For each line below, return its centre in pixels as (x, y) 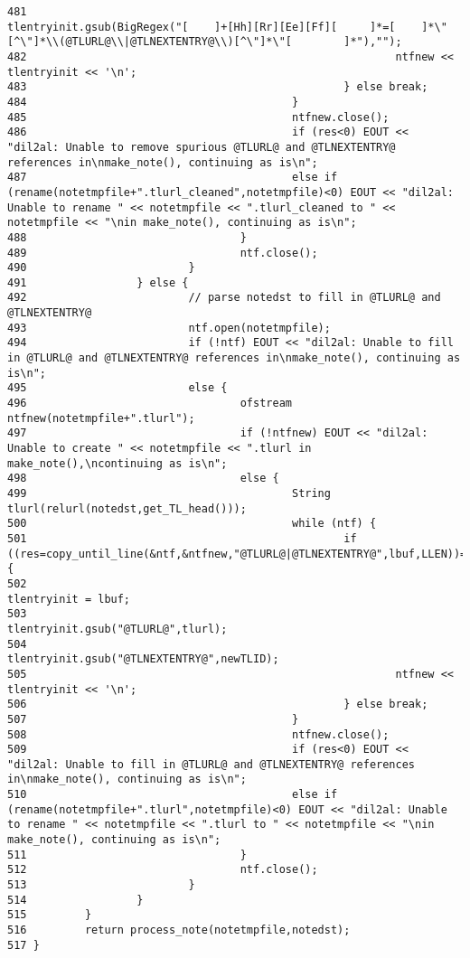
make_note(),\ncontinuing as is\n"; (117, 463)
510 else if (173, 795)
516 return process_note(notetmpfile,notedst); (179, 930)
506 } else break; (218, 704)
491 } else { (98, 282)
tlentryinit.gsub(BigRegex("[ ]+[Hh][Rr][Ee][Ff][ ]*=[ (202, 27)
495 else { (117, 388)
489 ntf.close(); (163, 253)
